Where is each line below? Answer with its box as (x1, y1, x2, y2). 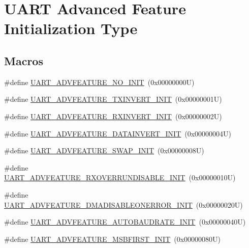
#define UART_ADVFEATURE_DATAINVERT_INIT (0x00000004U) (4, 128, 232, 139)
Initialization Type (4, 18, 138, 39)
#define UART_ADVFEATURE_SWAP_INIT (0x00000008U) (4, 145, 204, 156)
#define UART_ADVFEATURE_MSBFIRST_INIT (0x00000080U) (4, 233, 221, 244)
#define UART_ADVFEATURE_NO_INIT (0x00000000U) (4, 76, 195, 87)
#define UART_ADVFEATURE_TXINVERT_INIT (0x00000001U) (4, 94, 222, 104)
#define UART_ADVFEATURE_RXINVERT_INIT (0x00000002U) (4, 111, 222, 121)
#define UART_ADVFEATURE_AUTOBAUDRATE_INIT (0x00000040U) (4, 216, 246, 227)
